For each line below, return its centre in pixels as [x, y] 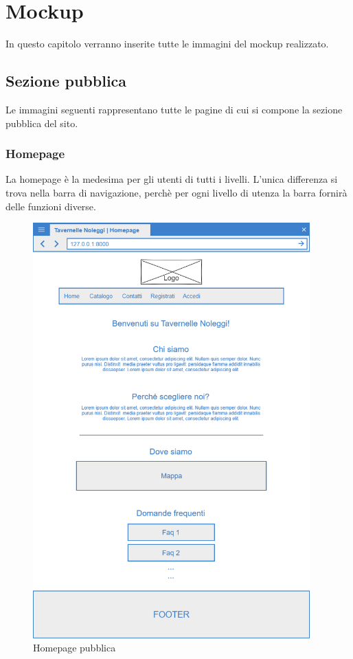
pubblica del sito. [42, 123]
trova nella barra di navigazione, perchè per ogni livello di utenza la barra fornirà [176, 192]
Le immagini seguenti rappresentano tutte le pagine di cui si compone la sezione [174, 109]
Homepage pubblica [75, 648]
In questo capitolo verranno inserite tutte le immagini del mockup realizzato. [167, 44]
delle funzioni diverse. [51, 206]
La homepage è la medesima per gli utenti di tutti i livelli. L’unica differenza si [172, 179]
